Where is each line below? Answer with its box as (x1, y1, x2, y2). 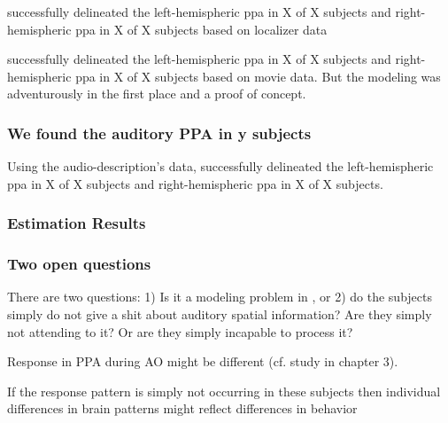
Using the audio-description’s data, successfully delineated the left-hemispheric (7, 157, 434, 176)
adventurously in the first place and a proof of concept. (7, 84, 306, 103)
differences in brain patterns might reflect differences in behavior (7, 399, 358, 418)
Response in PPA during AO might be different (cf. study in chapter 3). (7, 352, 398, 371)
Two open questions (7, 253, 151, 275)
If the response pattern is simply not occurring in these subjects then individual (7, 381, 441, 400)
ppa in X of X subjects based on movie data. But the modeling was (75, 67, 441, 85)
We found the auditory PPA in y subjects (7, 121, 312, 144)
